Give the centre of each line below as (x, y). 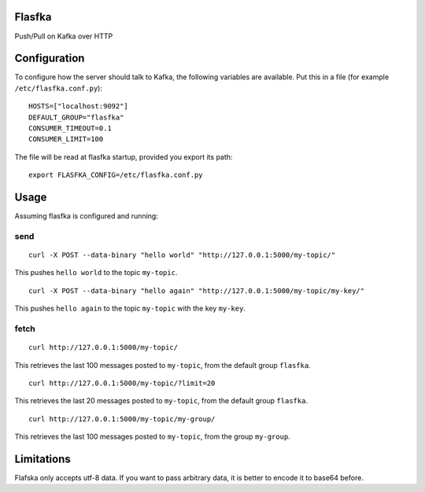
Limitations (42, 459)
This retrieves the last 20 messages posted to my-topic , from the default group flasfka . (161, 401)
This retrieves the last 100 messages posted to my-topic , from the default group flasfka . (163, 365)
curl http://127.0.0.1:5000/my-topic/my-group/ (122, 419)
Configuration (50, 59)
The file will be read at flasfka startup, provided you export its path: (124, 156)
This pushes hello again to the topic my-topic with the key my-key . (130, 308)
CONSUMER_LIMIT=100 (66, 139)
